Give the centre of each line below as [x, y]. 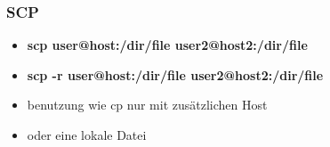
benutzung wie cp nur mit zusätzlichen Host [147, 105]
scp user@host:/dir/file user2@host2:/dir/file [167, 45]
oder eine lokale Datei [87, 135]
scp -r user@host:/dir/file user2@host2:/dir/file [175, 74]
